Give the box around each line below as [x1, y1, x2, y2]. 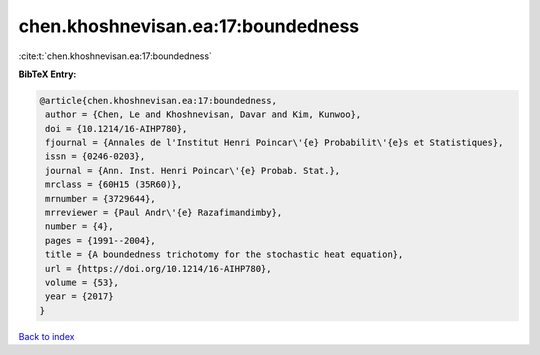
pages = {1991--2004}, [45, 235, 157, 246]
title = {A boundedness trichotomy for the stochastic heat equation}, [45, 249, 404, 260]
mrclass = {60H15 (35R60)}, [45, 179, 183, 190]
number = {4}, [45, 221, 114, 232]
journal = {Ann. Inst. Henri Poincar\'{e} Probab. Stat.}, [45, 165, 341, 176]
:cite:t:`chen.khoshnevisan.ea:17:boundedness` [18, 50, 212, 62]
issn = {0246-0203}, [45, 151, 146, 162]
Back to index [18, 330, 75, 342]
